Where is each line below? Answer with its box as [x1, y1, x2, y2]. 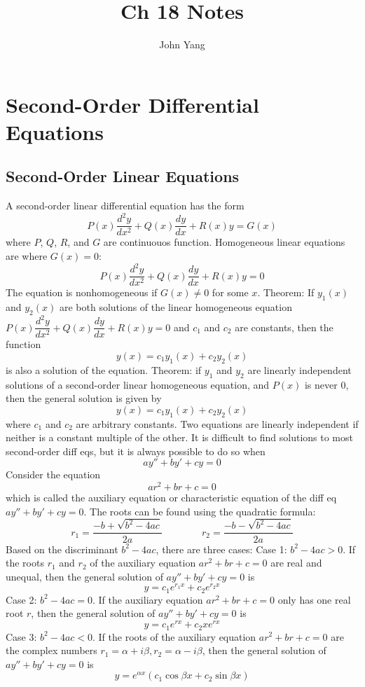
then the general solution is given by [6, 391, 162, 405]
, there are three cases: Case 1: [156, 541, 287, 556]
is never [304, 377, 338, 391]
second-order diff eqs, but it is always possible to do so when [6, 443, 266, 458]
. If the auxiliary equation [92, 592, 203, 606]
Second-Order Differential [6, 90, 259, 118]
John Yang [159, 37, 205, 52]
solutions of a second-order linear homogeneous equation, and [6, 377, 270, 391]
